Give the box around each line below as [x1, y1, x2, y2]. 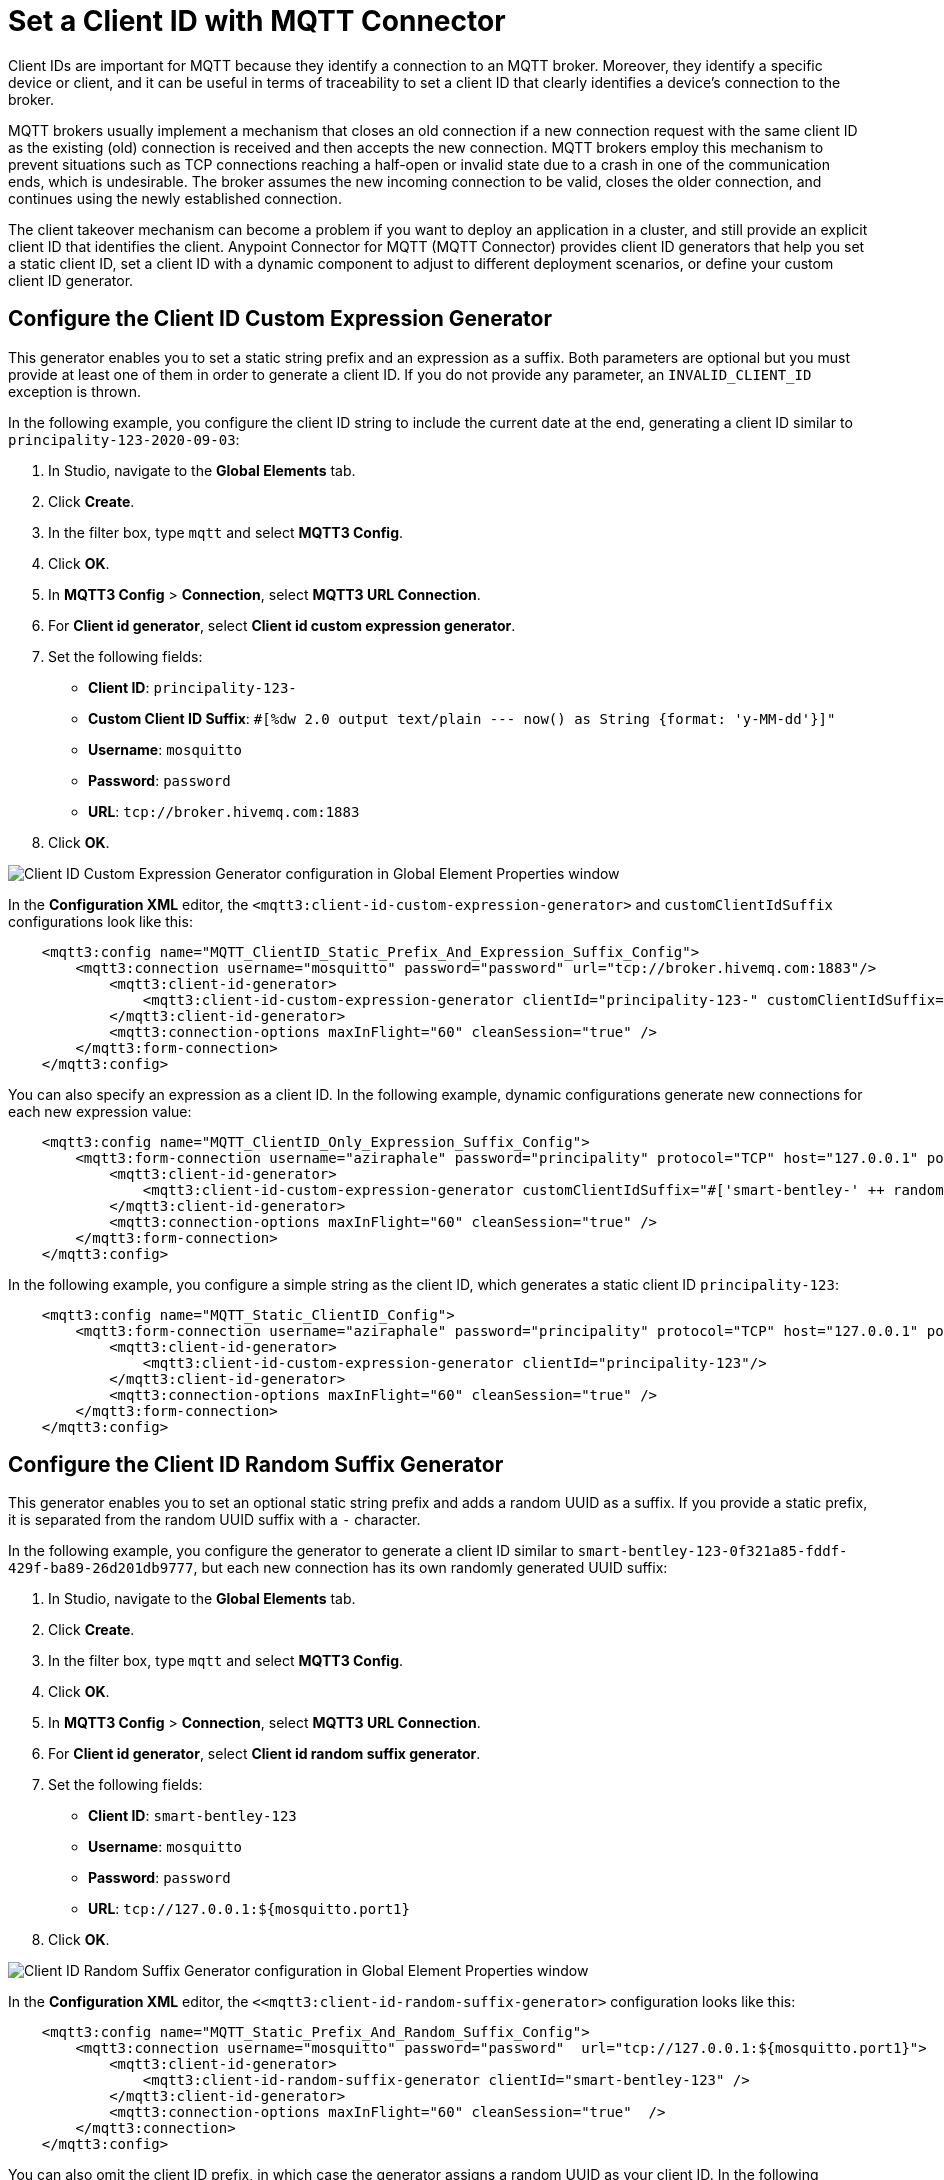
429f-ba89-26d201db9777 [8, 1560, 194, 1577]
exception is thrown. [8, 382, 141, 400]
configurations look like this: [8, 912, 193, 930]
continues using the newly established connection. [8, 189, 342, 207]
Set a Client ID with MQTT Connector [8, 4, 506, 38]
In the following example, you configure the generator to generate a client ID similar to [8, 1542, 574, 1560]
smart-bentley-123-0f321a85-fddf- [577, 1543, 848, 1560]
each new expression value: [8, 1102, 192, 1120]
